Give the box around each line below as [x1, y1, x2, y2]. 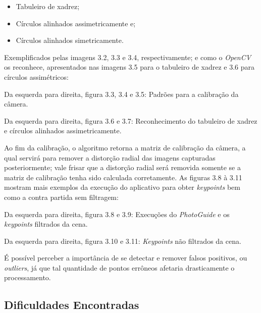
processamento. [4, 272, 51, 283]
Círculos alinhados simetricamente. [16, 35, 124, 45]
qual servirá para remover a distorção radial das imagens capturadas [4, 152, 216, 163]
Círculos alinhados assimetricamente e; [16, 18, 136, 28]
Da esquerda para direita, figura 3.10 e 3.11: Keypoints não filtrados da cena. [4, 235, 241, 246]
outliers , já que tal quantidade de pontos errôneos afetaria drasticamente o [4, 262, 235, 273]
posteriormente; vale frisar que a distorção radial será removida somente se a [4, 162, 241, 173]
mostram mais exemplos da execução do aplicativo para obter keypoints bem [4, 182, 240, 192]
